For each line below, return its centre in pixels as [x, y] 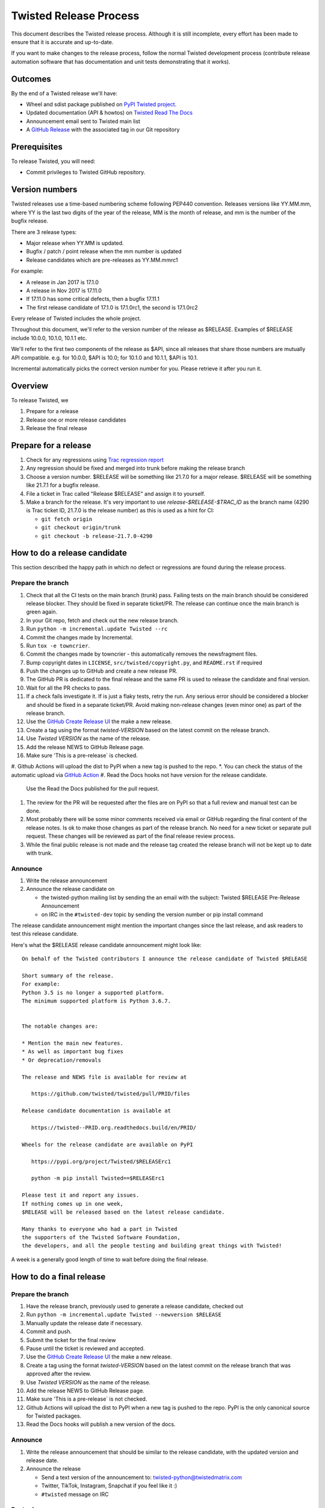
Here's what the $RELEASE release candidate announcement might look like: [106, 945]
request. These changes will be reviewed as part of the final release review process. [131, 836]
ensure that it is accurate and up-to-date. [62, 42]
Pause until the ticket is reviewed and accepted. [85, 1348]
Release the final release [57, 428]
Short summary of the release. [68, 975]
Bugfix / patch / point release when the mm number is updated [104, 252]
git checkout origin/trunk [81, 527]
